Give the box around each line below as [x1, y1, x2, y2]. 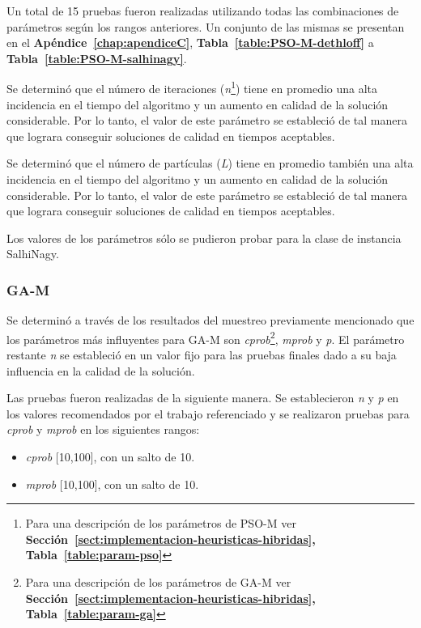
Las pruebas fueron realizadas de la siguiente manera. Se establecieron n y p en [6, 389, 399, 406]
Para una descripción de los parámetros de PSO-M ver [25, 515, 296, 532]
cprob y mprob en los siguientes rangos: [6, 421, 200, 438]
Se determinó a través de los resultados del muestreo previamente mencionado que [6, 312, 415, 329]
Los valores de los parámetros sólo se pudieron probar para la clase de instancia [6, 229, 402, 246]
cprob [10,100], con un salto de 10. [25, 448, 195, 465]
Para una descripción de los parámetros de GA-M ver [25, 573, 291, 590]
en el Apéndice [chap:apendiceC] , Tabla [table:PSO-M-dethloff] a [6, 34, 374, 51]
